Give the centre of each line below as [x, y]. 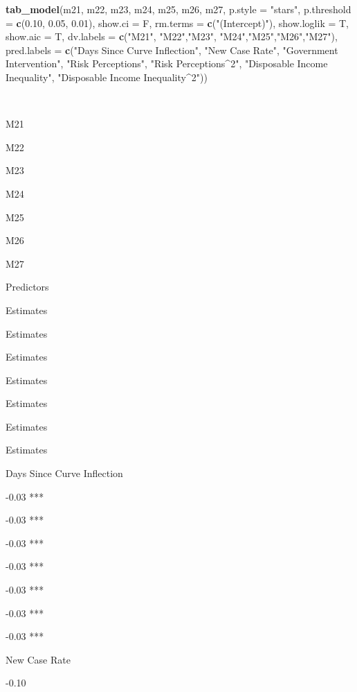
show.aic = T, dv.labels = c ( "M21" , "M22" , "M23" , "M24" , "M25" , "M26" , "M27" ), [172, 36]
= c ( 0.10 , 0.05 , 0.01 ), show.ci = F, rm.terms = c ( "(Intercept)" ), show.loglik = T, [177, 23]
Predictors [27, 287]
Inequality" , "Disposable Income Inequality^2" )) [107, 77]
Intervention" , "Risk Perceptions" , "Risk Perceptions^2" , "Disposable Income [167, 63]
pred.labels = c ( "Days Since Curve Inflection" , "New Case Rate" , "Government [172, 50]
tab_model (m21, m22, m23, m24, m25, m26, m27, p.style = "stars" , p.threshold [178, 9]
